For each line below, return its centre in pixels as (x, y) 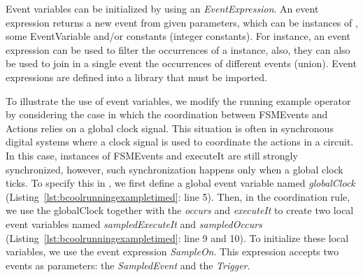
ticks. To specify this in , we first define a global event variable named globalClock (180, 183)
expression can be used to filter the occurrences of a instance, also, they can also (178, 49)
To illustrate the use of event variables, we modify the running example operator (178, 100)
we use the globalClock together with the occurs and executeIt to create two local (180, 210)
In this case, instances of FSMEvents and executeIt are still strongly (152, 155)
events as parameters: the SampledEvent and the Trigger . (128, 265)
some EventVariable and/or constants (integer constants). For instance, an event (178, 36)
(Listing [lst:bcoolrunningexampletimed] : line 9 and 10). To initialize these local (177, 237)
